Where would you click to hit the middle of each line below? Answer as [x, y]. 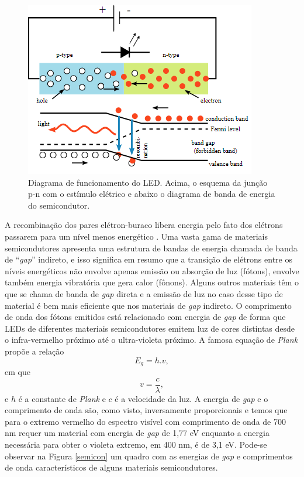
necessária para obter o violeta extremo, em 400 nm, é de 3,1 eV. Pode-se [136, 444]
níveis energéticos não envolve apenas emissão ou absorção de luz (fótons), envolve [152, 270]
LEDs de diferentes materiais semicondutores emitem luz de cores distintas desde [150, 328]
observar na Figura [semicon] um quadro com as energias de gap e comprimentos [149, 456]
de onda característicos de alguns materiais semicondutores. [111, 467]
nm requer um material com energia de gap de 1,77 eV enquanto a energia [137, 433]
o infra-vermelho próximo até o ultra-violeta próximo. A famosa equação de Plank [151, 340]
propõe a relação [34, 351]
